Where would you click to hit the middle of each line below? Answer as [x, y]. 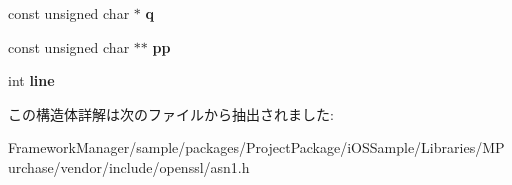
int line [31, 80]
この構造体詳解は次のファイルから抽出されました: [171, 113]
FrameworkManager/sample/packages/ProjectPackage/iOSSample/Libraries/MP [256, 147]
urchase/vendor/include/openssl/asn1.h [129, 166]
